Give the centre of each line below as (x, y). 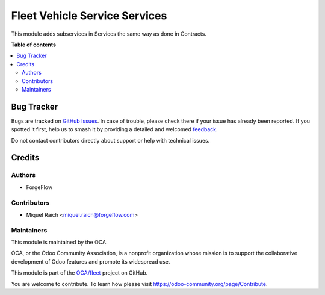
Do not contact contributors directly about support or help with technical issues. (110, 140)
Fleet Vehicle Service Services (89, 16)
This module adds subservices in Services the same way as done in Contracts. (109, 34)
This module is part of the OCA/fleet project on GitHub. (79, 273)
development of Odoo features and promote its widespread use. (91, 261)
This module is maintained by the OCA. (59, 242)
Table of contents (34, 45)
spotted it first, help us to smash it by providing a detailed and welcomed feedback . (114, 129)
